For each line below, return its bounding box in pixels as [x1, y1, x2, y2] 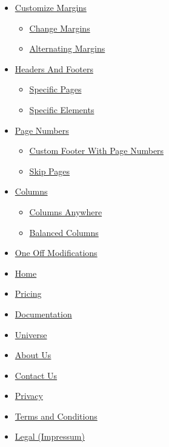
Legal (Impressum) [15, 430, 85, 443]
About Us [15, 348, 51, 361]
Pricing [15, 287, 42, 300]
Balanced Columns [29, 226, 99, 238]
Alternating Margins [29, 42, 105, 55]
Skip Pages [29, 164, 70, 177]
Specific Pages [29, 83, 82, 95]
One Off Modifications [15, 246, 98, 259]
